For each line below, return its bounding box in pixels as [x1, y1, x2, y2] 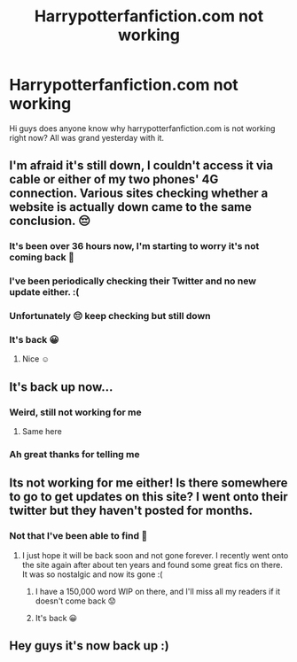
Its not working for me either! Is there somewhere [9, 476, 288, 491]
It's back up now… [9, 379, 113, 394]
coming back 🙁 [9, 251, 75, 263]
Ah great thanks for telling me [9, 448, 140, 460]
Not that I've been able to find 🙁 [9, 530, 148, 542]
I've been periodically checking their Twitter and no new [9, 275, 257, 287]
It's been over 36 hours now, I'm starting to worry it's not [9, 240, 260, 253]
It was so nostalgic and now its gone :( [21, 569, 163, 580]
